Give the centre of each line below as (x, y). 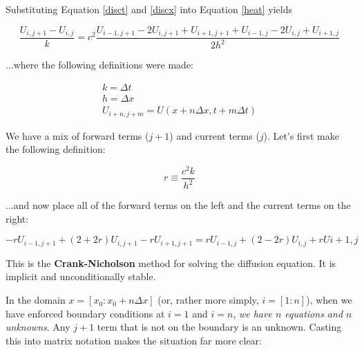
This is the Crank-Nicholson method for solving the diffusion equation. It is (171, 262)
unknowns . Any (38, 327)
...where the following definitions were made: (99, 65)
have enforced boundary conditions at (85, 313)
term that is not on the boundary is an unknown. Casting (219, 327)
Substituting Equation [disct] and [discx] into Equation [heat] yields (149, 9)
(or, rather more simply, (208, 300)
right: (17, 218)
